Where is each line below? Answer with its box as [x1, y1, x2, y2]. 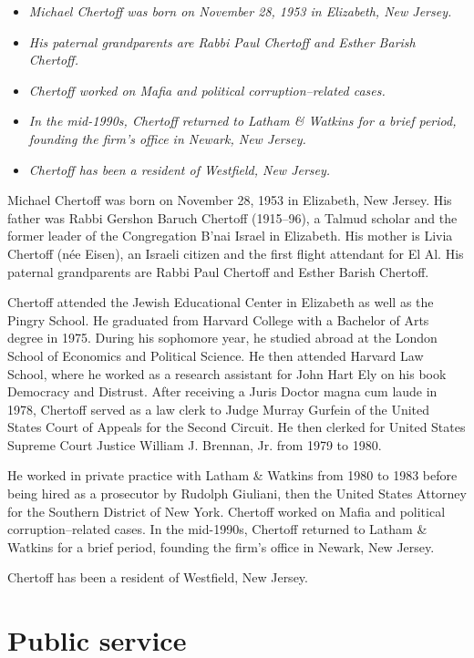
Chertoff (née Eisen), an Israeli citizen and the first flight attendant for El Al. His [7, 243, 464, 262]
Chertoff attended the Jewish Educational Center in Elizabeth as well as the [7, 293, 434, 312]
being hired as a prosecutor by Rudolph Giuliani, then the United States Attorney [7, 484, 467, 503]
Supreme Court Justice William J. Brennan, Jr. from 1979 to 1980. [7, 435, 382, 454]
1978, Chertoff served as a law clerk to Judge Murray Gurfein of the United [7, 399, 430, 418]
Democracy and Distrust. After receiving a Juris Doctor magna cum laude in [7, 382, 438, 401]
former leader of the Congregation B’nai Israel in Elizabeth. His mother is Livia [7, 226, 453, 245]
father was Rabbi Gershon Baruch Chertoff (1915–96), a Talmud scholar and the [7, 208, 458, 227]
